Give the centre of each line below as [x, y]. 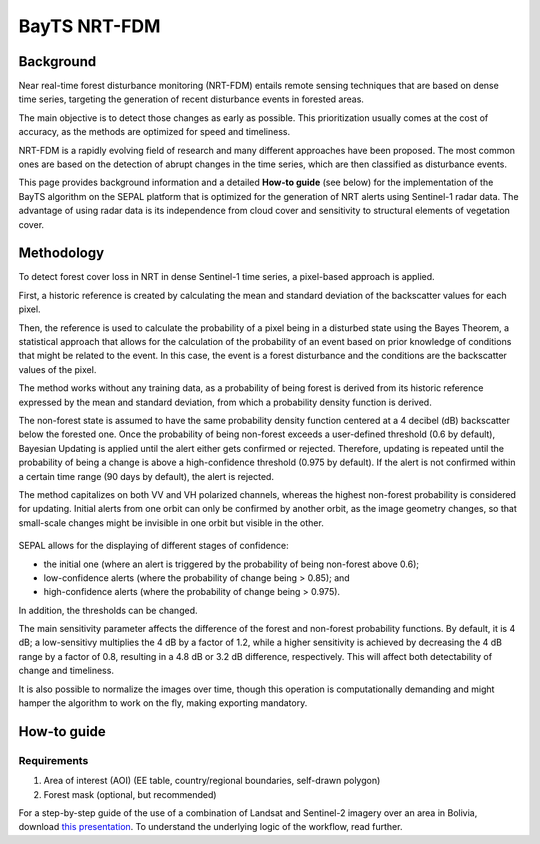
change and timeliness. [66, 671]
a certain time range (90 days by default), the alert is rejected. [146, 476]
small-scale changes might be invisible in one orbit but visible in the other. [171, 522]
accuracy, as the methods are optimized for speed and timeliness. [154, 132]
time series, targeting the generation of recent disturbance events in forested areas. [191, 99]
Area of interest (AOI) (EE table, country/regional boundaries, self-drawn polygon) [212, 781]
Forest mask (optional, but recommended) [130, 794]
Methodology [61, 253]
